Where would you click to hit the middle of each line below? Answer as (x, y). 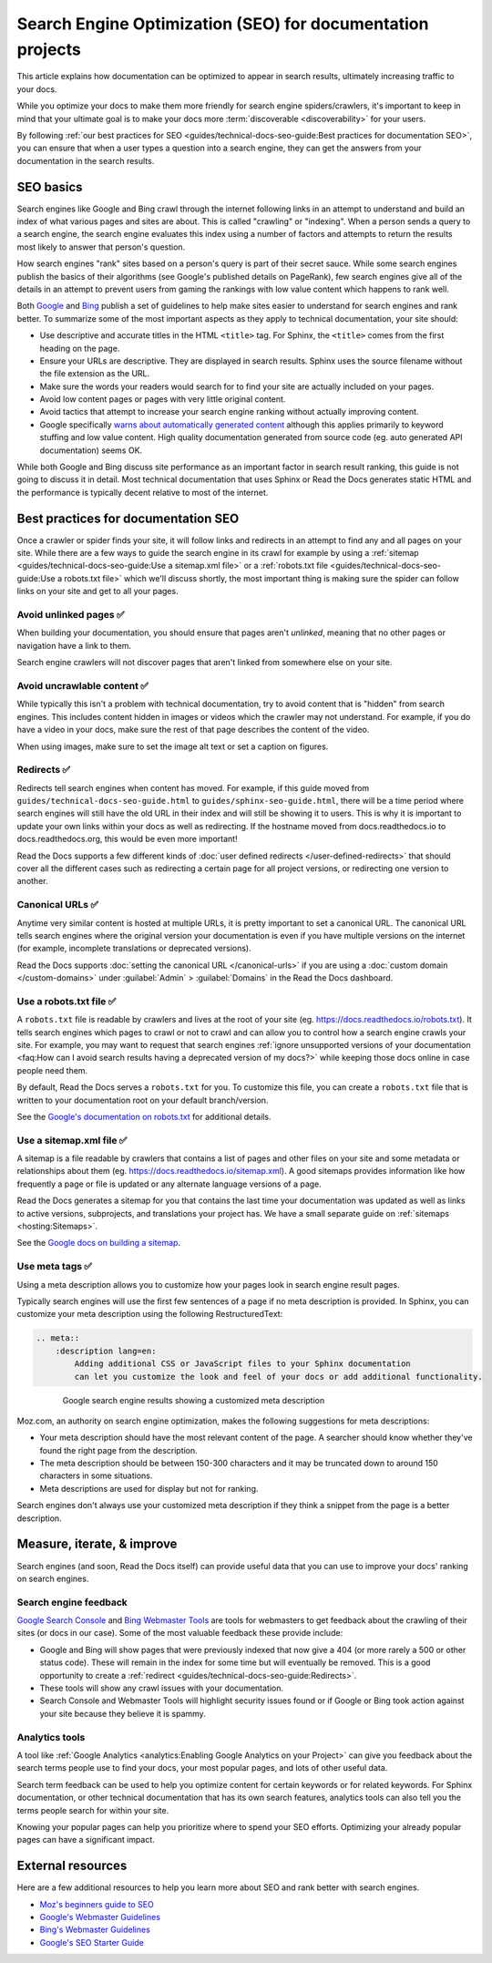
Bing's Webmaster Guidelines (95, 1930)
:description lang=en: (106, 1351)
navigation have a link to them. (74, 645)
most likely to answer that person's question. (101, 247)
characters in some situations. (96, 1475)
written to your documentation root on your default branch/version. (143, 1100)
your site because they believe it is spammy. (123, 1713)
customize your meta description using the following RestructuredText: (150, 1314)
